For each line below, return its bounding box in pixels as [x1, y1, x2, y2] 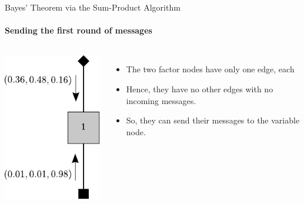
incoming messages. [126, 94, 196, 106]
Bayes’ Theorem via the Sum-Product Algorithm [5, 1, 181, 13]
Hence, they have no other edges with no [126, 82, 273, 95]
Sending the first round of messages [5, 24, 152, 36]
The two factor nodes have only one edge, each [126, 63, 295, 75]
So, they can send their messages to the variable [126, 114, 300, 126]
